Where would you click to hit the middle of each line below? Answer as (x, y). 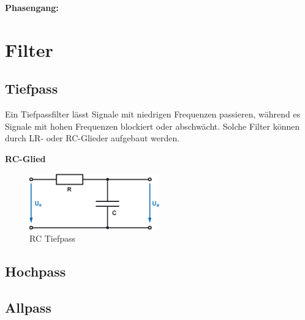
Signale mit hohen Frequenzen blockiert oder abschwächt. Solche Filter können (152, 126)
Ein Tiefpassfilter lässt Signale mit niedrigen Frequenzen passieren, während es (153, 114)
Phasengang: (32, 7)
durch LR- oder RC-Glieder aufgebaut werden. (92, 138)
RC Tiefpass (52, 238)
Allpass (28, 307)
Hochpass (36, 271)
